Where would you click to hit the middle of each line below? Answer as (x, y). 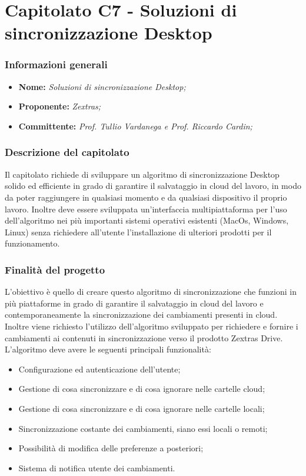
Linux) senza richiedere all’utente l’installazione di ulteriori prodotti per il (138, 232)
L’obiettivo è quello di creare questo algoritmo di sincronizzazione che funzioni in (151, 292)
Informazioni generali (56, 64)
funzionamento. (32, 243)
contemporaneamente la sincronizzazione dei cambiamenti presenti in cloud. (141, 314)
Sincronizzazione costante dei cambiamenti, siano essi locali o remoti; (143, 428)
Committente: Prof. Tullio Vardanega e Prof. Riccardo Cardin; (135, 126)
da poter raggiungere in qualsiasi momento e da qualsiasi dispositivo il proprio (146, 197)
